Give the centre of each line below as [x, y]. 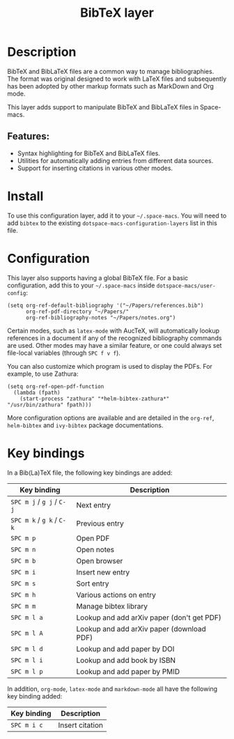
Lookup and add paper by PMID [128, 671]
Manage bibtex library [112, 606]
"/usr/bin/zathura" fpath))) [49, 405]
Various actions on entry [116, 595]
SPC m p [23, 538]
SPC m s [23, 583]
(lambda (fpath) [37, 393]
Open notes [95, 549]
